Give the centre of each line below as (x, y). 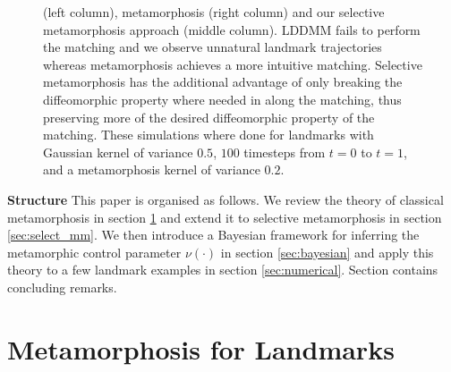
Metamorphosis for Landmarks (201, 348)
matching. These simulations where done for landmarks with (208, 135)
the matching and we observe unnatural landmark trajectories (213, 47)
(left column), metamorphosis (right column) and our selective (214, 12)
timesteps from (285, 152)
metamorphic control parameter (94, 252)
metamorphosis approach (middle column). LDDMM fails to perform (232, 29)
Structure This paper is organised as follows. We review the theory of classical (225, 199)
